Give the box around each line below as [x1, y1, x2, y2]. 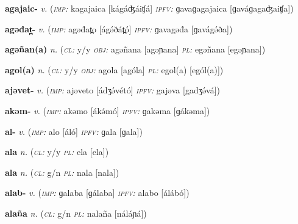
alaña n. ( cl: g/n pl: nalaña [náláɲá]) [5, 206, 147, 219]
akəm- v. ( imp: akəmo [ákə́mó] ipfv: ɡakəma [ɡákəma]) [5, 104, 210, 117]
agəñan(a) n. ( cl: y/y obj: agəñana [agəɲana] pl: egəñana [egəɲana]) [5, 43, 266, 56]
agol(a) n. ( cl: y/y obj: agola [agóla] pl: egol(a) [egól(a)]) [5, 63, 224, 76]
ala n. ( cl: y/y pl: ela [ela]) [5, 145, 109, 158]
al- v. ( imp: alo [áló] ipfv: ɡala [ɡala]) [5, 125, 143, 137]
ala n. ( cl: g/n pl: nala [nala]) [5, 165, 119, 178]
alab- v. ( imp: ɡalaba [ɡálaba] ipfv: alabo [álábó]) [5, 186, 190, 199]
